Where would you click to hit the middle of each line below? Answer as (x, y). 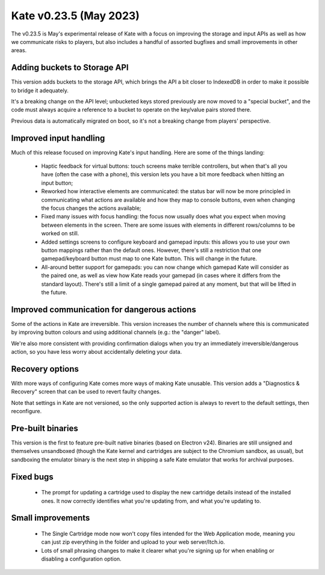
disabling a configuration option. (81, 559)
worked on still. (60, 233)
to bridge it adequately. (40, 90)
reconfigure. (26, 411)
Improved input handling (58, 138)
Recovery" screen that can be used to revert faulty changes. (86, 392)
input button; (57, 183)
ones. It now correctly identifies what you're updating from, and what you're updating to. (151, 501)
